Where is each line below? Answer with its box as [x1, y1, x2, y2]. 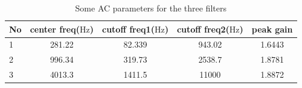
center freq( [30, 22, 80, 35]
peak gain [251, 22, 293, 35]
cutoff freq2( [176, 22, 230, 35]
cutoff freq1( [102, 22, 155, 35]
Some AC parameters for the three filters [75, 2, 226, 14]
